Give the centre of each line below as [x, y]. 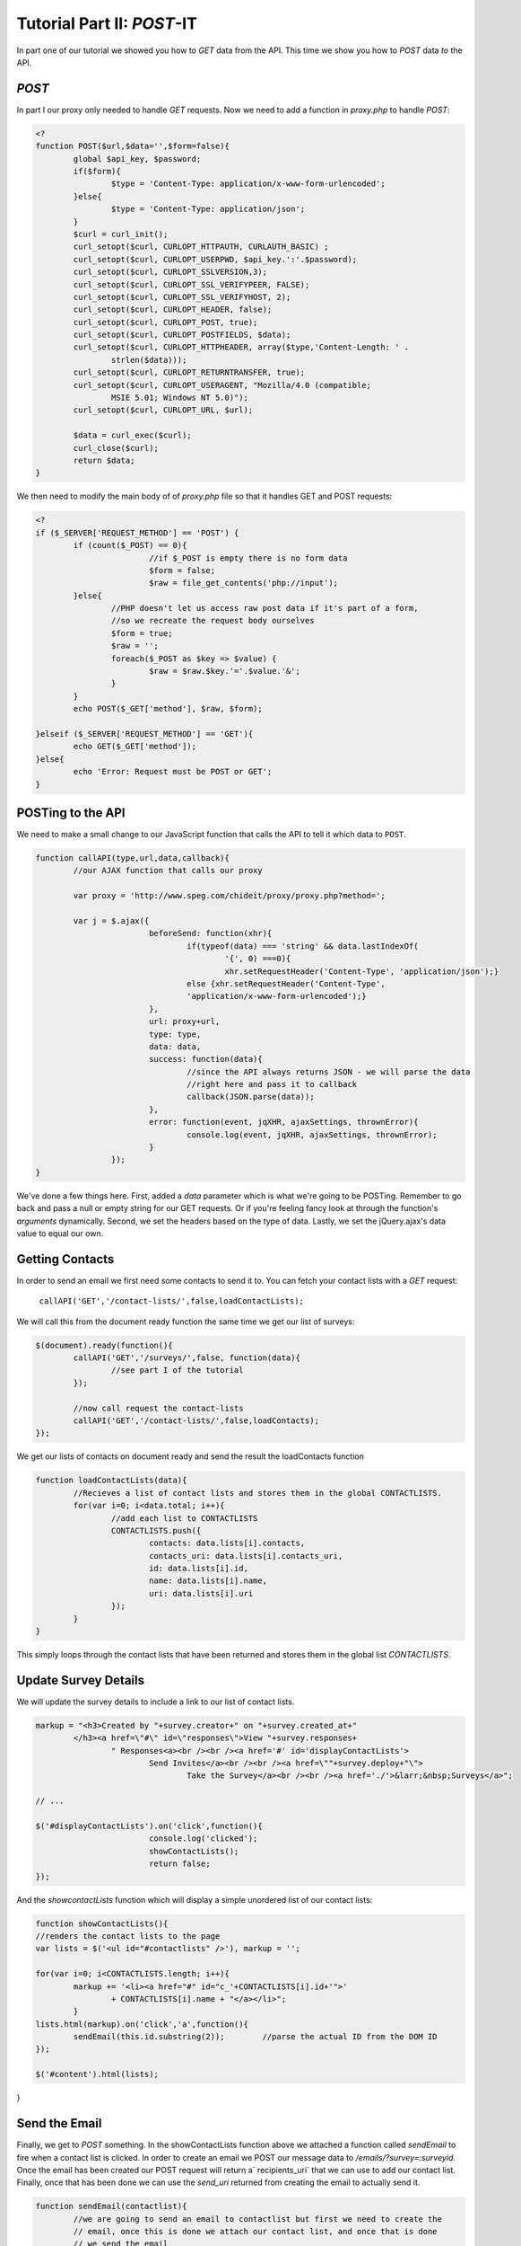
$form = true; [142, 633]
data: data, [175, 1046]
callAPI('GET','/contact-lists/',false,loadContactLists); [172, 1301]
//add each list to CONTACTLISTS [184, 1518]
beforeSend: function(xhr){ [210, 933]
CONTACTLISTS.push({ [156, 1530]
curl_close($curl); [116, 448]
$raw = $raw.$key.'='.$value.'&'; [224, 671]
